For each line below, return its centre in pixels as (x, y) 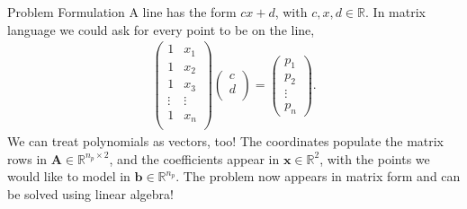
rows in (27, 158)
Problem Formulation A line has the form (122, 12)
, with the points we (375, 158)
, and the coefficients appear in (194, 158)
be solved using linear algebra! (90, 194)
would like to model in (69, 176)
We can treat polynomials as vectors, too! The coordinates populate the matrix (226, 141)
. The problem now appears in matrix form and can (318, 176)
